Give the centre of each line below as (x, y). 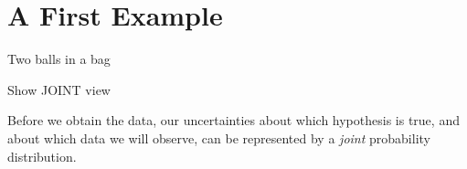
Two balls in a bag (59, 59)
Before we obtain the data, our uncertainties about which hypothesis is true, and (233, 120)
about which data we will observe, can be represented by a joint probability (219, 137)
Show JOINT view (59, 89)
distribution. (42, 156)
